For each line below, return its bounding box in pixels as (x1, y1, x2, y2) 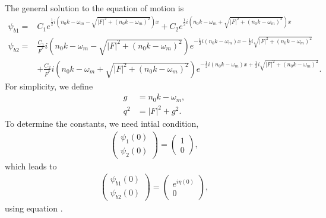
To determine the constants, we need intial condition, (5, 117, 199, 130)
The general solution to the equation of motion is (5, 2, 184, 14)
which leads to (5, 159, 57, 172)
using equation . (5, 202, 63, 214)
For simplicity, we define (5, 79, 93, 92)
